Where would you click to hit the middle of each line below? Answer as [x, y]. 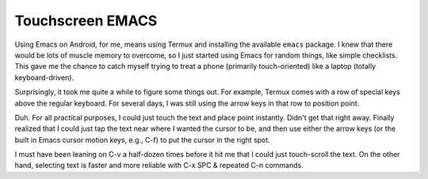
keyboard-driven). [44, 77]
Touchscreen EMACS [86, 21]
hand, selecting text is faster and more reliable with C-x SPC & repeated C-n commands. [159, 166]
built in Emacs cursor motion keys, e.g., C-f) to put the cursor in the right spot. [143, 139]
